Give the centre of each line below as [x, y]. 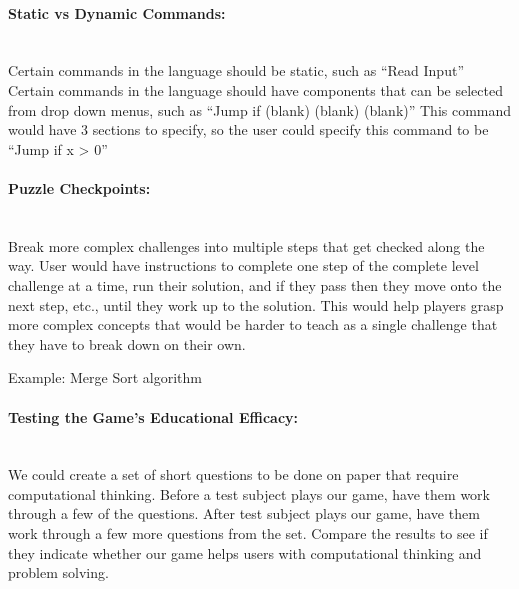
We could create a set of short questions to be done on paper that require [233, 474]
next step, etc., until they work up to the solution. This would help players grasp [256, 304]
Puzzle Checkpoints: [79, 187]
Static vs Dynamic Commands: [117, 12]
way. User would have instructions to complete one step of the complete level [243, 265]
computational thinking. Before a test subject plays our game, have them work [249, 493]
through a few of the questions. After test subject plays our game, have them [244, 513]
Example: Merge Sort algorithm [105, 377]
